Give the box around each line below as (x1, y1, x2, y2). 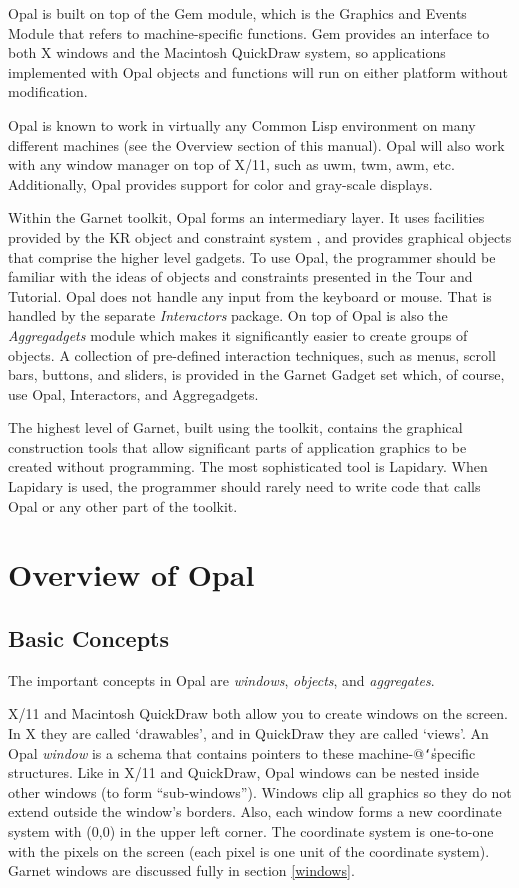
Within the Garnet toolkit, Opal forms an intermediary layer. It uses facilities (8, 207, 485, 228)
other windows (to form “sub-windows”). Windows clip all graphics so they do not (8, 781, 512, 802)
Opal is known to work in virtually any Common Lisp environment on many (8, 114, 476, 135)
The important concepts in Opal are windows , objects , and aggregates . (8, 669, 435, 690)
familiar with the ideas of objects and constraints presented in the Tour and (8, 266, 473, 287)
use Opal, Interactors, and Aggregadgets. (8, 383, 259, 404)
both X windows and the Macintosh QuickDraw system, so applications (8, 42, 446, 63)
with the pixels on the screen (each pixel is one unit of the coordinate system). (8, 840, 490, 861)
